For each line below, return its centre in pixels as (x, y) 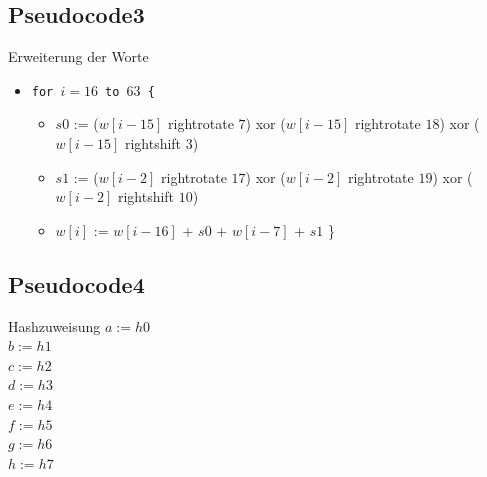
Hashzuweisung (54, 325)
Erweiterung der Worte (78, 56)
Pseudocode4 (76, 283)
